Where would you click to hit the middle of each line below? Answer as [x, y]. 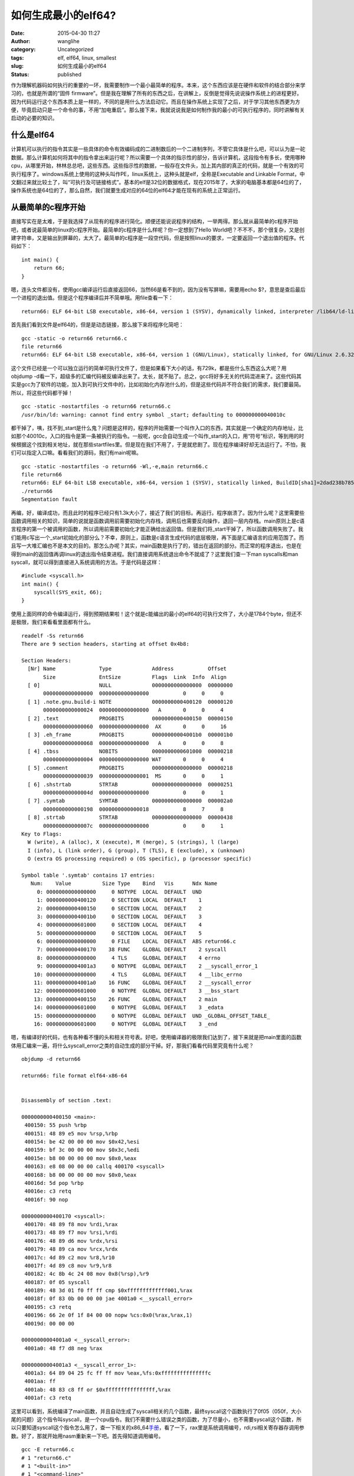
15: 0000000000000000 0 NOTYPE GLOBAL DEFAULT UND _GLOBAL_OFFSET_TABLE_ [152, 1016]
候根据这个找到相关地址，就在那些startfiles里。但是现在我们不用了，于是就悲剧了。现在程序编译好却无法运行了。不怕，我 [158, 444]
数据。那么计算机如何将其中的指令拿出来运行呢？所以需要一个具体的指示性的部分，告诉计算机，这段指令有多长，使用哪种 [158, 157]
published [70, 74]
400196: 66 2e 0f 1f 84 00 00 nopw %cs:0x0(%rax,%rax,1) [109, 1315]
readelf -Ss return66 [53, 636]
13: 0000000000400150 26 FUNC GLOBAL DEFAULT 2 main [125, 999]
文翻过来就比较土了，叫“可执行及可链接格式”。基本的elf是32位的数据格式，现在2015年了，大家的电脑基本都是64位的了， [158, 182]
